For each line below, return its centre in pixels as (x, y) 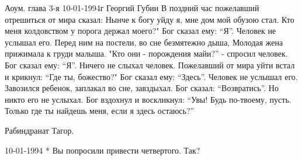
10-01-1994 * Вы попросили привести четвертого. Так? (103, 150)
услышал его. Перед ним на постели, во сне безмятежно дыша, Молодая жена (144, 42)
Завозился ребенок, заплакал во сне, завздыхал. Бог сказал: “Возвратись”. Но (142, 88)
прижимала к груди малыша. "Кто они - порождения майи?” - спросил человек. (146, 53)
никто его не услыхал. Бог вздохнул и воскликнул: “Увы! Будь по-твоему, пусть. (148, 99)
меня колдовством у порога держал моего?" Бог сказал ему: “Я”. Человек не (140, 31)
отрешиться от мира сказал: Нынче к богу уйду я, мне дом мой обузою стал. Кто (150, 19)
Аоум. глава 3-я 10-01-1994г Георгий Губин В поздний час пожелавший (132, 8)
